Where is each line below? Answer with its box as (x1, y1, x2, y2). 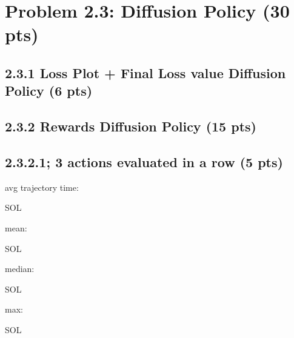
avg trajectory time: (5, 181, 79, 193)
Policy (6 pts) (5, 81, 93, 100)
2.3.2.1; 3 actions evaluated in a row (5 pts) (5, 152, 283, 171)
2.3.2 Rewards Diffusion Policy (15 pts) (5, 117, 256, 136)
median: (5, 262, 35, 275)
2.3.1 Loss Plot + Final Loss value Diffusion (5, 63, 286, 82)
